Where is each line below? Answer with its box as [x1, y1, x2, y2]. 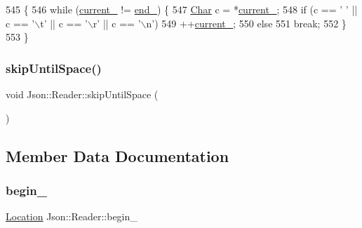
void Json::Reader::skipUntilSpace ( [6, 87, 159, 101]
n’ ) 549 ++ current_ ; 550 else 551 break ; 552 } [146, 15, 347, 30]
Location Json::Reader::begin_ [6, 209, 138, 224]
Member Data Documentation [6, 145, 229, 166]
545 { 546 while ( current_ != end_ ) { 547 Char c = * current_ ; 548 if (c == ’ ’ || [6, 2, 358, 16]
